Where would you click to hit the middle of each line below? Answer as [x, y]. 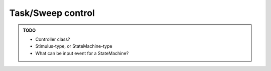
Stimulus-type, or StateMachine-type [74, 46]
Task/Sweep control [52, 13]
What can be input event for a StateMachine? [82, 53]
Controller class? [53, 39]
